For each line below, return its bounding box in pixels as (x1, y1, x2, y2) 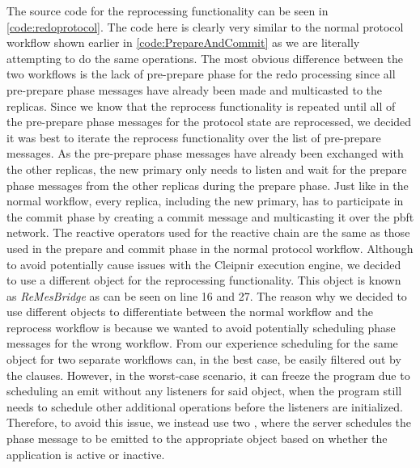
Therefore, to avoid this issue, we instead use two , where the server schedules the (6, 414, 412, 431)
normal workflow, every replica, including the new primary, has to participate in (6, 192, 404, 209)
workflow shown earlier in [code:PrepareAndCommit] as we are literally (6, 34, 360, 51)
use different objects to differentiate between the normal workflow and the (6, 303, 373, 320)
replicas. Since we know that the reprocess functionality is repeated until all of (6, 97, 396, 114)
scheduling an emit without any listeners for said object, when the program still (6, 382, 402, 399)
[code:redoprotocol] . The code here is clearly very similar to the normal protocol (6, 18, 404, 35)
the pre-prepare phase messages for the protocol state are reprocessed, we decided (6, 113, 412, 130)
